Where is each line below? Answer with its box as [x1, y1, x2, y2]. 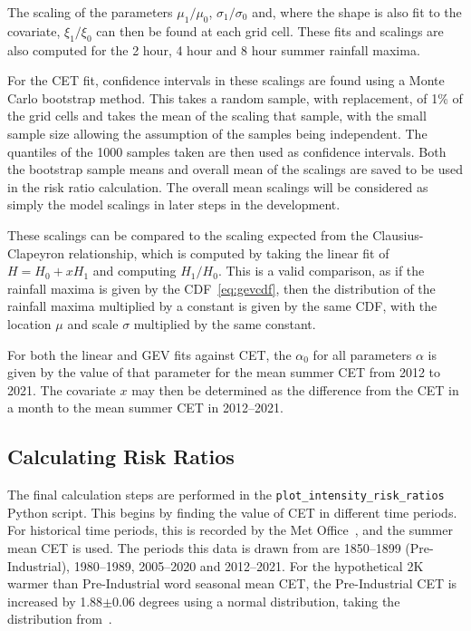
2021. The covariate [7, 380, 116, 399]
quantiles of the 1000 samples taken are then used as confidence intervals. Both [7, 141, 447, 160]
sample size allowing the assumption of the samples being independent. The [7, 123, 428, 142]
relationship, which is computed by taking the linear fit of [68, 243, 389, 262]
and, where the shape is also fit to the [252, 3, 462, 21]
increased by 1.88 [7, 591, 103, 610]
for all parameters [312, 345, 412, 364]
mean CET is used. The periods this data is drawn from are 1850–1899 [7, 538, 401, 557]
